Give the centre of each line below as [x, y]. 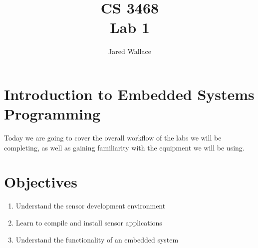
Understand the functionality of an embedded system [97, 239]
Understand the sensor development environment [91, 206]
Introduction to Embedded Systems [129, 94]
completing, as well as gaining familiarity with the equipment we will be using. [124, 147]
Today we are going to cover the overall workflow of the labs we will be [113, 138]
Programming [52, 114]
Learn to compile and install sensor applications [89, 222]
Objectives [41, 182]
